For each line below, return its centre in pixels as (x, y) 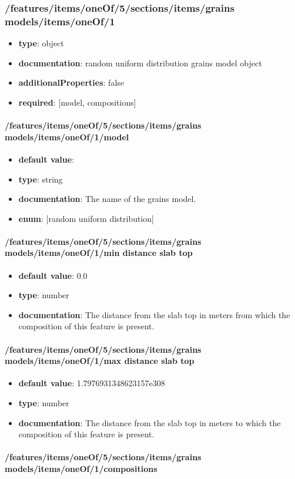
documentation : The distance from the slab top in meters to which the (150, 422)
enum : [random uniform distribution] (86, 218)
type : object (41, 43)
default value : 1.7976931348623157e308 (92, 383)
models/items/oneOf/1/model (67, 136)
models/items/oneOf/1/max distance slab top (100, 361)
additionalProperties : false (71, 82)
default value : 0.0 (53, 275)
